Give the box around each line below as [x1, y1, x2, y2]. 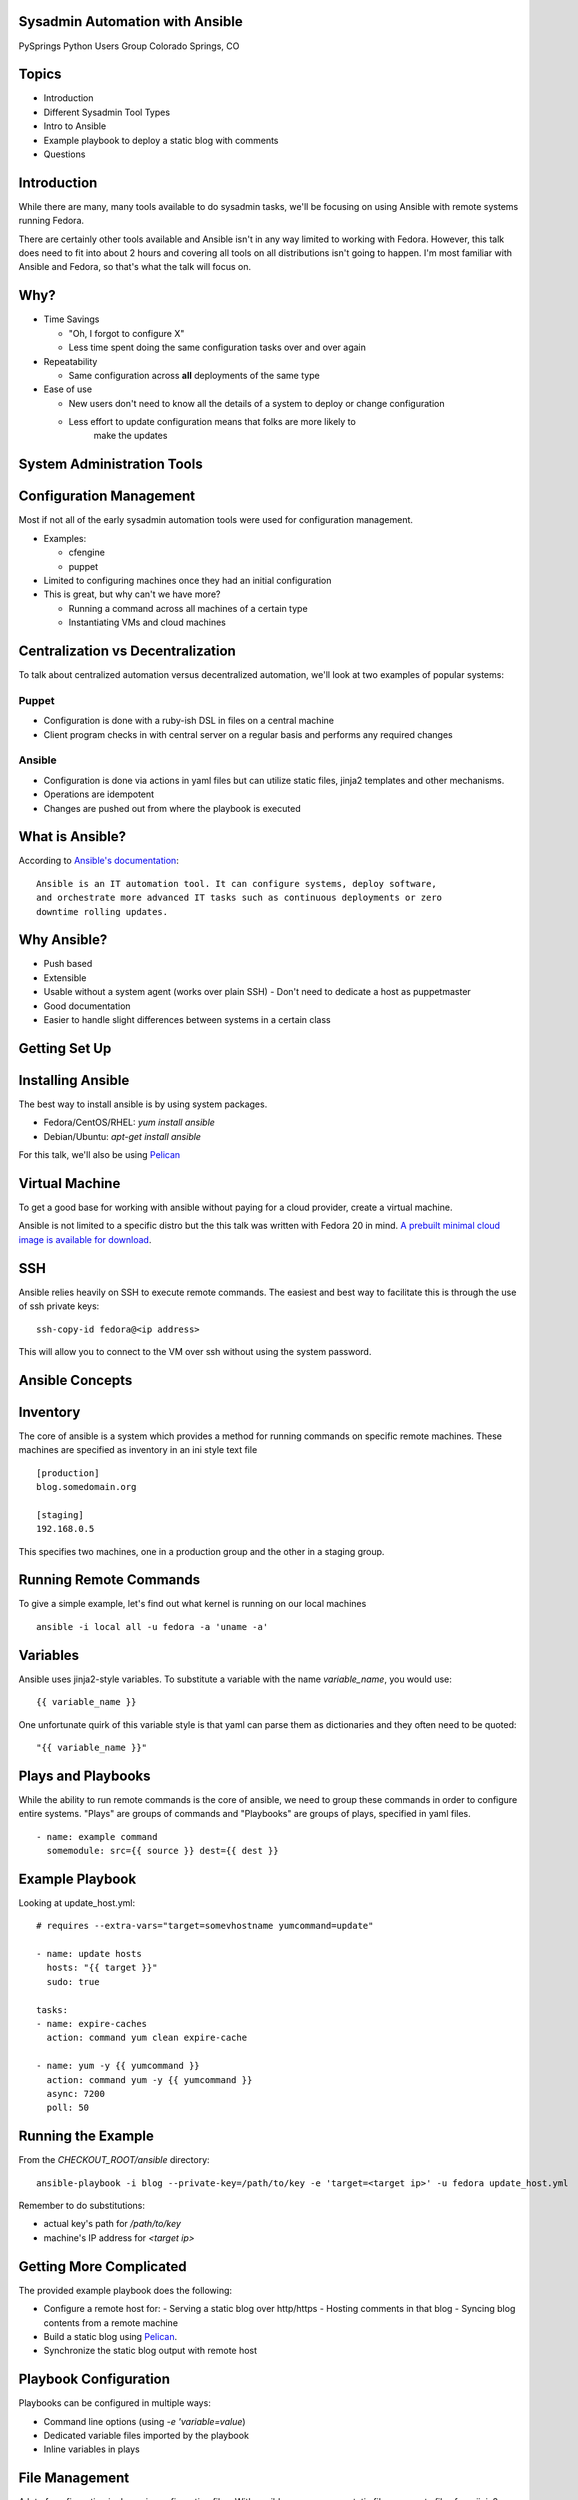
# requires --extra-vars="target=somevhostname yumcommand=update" [36, 1920, 374, 1932]
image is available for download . [18, 1233, 152, 1245]
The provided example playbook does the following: [18, 2284, 233, 2296]
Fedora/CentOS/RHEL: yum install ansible [43, 1116, 215, 1129]
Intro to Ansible [43, 120, 107, 132]
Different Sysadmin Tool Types [43, 106, 170, 118]
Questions [43, 148, 86, 160]
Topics [18, 66, 62, 83]
